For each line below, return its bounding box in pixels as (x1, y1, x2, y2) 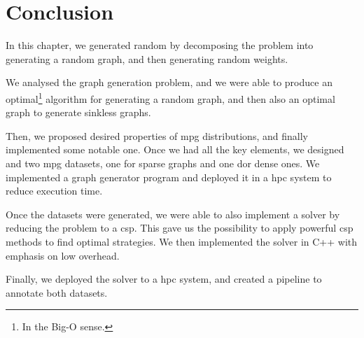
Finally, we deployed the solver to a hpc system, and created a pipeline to (6, 272, 322, 286)
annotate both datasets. (6, 285, 108, 300)
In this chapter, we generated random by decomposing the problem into (6, 38, 314, 52)
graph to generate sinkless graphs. (6, 105, 151, 120)
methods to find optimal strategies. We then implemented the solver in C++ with (6, 234, 358, 248)
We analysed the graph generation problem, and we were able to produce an (6, 75, 332, 90)
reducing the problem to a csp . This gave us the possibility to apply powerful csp (6, 220, 353, 235)
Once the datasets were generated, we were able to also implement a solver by (6, 206, 340, 221)
